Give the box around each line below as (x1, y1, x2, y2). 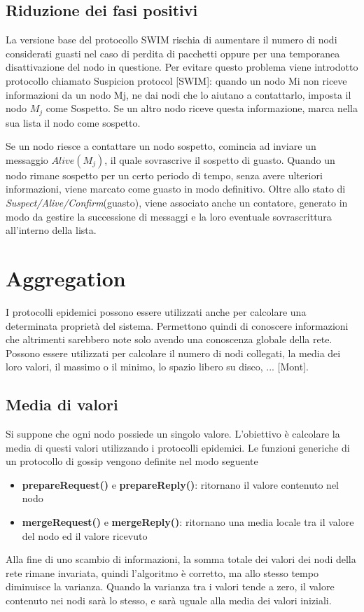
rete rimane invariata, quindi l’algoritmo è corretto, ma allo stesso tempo (6, 565, 318, 580)
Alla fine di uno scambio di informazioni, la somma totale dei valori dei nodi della (6, 552, 356, 566)
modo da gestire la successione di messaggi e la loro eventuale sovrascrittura (6, 209, 332, 223)
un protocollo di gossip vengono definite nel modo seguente (6, 454, 258, 468)
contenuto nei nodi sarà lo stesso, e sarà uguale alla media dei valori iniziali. (6, 593, 332, 608)
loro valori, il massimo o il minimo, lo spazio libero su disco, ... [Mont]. (6, 359, 309, 374)
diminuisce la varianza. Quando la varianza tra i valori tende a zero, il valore (6, 579, 335, 594)
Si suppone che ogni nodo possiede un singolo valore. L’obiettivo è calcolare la (6, 426, 340, 441)
